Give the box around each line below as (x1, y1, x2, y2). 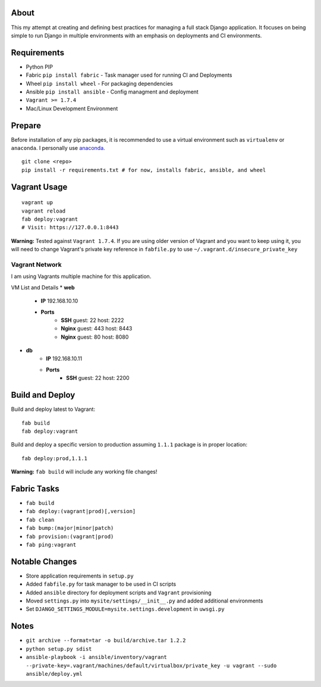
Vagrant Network (11, 260, 62, 268)
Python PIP (26, 63, 53, 70)
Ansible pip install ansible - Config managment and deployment (26, 88, 199, 95)
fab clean (26, 516, 55, 523)
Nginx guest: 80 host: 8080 (61, 333, 129, 341)
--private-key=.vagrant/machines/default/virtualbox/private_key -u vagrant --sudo (26, 662, 277, 669)
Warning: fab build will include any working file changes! (11, 468, 158, 476)
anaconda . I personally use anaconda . (11, 145, 105, 152)
